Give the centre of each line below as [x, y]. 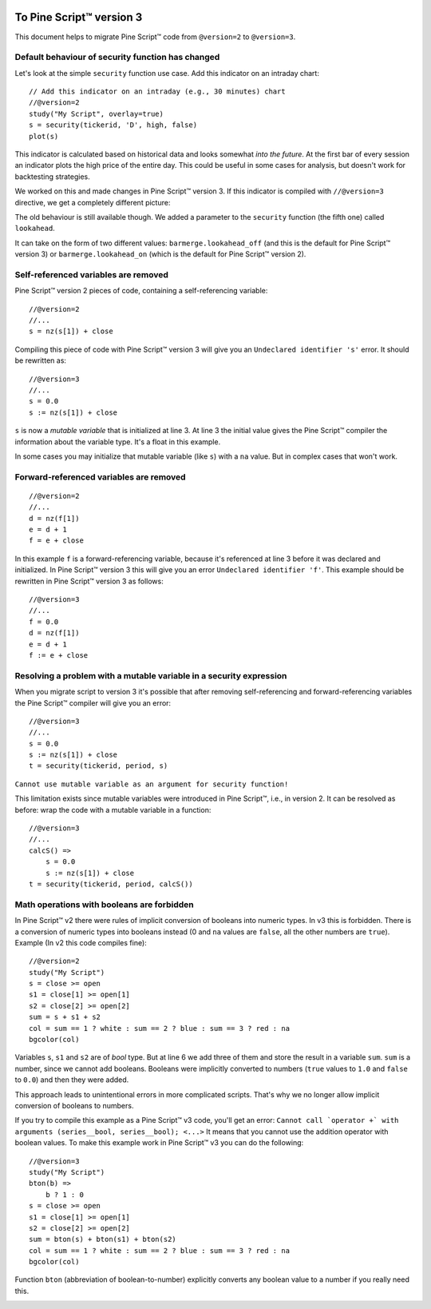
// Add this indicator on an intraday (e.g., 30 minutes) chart [158, 92]
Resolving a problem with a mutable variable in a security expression [151, 675]
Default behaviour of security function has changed [117, 58]
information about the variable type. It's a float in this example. [118, 442]
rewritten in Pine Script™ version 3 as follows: [89, 581]
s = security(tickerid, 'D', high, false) [113, 125]
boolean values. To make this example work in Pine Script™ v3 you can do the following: [159, 1143]
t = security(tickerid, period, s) [99, 766]
